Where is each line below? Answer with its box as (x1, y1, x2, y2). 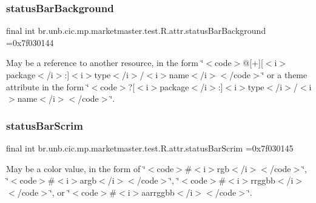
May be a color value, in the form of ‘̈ (6, 162, 146, 175)
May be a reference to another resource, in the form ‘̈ (6, 56, 204, 69)
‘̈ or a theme (261, 68, 308, 81)
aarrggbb (141, 185, 175, 198)
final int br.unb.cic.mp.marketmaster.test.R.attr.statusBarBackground (6, 24, 266, 37)
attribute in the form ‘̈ (6, 80, 89, 93)
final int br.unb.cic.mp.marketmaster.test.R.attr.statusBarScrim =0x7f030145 (6, 142, 294, 154)
